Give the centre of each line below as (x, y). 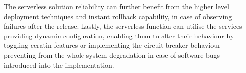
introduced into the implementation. (59, 64)
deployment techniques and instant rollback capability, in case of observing (118, 16)
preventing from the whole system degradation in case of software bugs (112, 55)
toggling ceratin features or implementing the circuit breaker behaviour (112, 45)
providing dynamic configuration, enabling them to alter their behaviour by (119, 35)
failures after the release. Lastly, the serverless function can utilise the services (123, 26)
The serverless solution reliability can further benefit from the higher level (117, 6)
